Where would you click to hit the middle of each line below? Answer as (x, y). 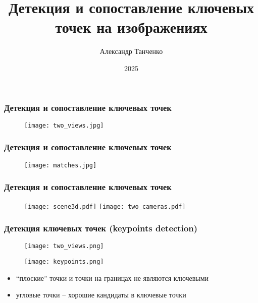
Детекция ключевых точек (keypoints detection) (101, 228)
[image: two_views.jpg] (64, 125)
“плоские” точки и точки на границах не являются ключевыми (112, 278)
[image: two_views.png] (64, 246)
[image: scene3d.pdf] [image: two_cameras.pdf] (105, 206)
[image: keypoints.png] (64, 262)
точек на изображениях (131, 27)
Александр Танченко (131, 51)
